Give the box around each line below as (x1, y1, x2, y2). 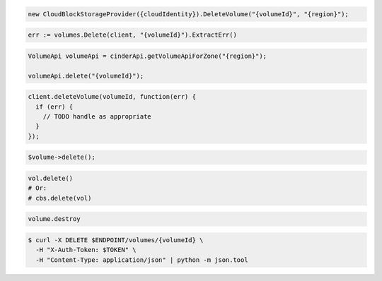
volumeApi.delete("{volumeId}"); (28, 71, 144, 80)
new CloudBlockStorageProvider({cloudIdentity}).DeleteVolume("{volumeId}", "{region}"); (28, 10, 349, 18)
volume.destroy (28, 215, 81, 223)
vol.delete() (28, 174, 74, 182)
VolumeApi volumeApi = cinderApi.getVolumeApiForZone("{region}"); (28, 52, 267, 60)
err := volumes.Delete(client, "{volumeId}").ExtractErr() (28, 31, 237, 39)
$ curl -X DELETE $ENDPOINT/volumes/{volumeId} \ (28, 236, 204, 244)
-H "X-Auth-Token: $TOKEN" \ (35, 246, 137, 254)
